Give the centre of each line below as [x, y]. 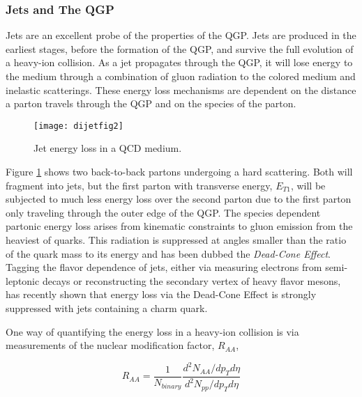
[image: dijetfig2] [78, 126]
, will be [308, 185]
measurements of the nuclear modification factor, [110, 345]
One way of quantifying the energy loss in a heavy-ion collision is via [152, 331]
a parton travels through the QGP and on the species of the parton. [151, 103]
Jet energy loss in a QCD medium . [108, 148]
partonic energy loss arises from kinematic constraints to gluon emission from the [179, 226]
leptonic [23, 280]
